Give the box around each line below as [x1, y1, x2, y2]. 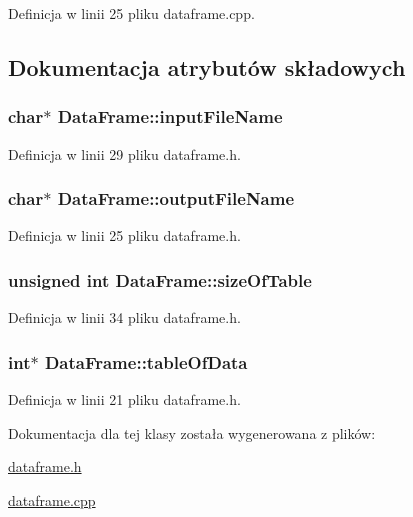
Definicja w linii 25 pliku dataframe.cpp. [8, 3, 255, 23]
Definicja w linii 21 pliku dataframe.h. [8, 389, 241, 410]
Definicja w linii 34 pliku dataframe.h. [8, 307, 241, 328]
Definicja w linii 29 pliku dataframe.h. [8, 143, 241, 164]
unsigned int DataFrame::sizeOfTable [8, 267, 312, 292]
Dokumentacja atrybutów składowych [8, 51, 406, 82]
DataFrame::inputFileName [57, 104, 283, 129]
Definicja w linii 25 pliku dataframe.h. [8, 225, 241, 246]
